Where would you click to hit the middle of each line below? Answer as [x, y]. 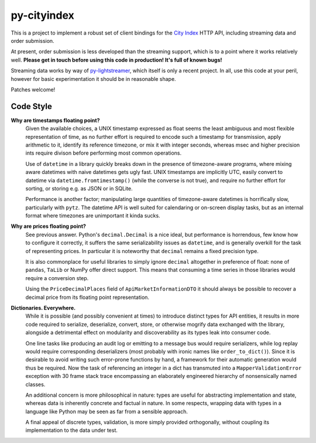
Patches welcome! [33, 89]
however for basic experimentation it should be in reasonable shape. [93, 79]
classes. [35, 384]
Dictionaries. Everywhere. [43, 308]
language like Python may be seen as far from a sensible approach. [107, 411]
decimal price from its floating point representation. [87, 297]
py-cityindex [42, 15]
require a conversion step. [57, 278]
